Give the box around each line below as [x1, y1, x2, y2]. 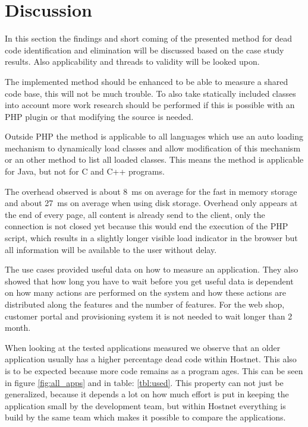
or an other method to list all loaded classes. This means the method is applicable [5, 153, 304, 166]
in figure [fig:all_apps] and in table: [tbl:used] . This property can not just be [5, 376, 284, 388]
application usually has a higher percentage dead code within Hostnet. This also [5, 353, 297, 365]
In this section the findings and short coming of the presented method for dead [5, 32, 293, 45]
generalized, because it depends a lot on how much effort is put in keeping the [5, 388, 289, 400]
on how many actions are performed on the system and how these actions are [5, 286, 286, 299]
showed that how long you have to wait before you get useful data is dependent [5, 274, 294, 287]
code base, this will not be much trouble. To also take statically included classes [5, 87, 296, 99]
